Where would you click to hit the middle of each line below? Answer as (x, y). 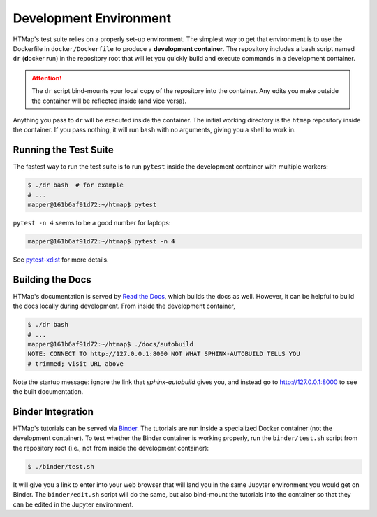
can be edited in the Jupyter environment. (73, 504)
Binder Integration (53, 412)
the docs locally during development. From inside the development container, (124, 306)
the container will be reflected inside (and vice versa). (109, 101)
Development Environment (92, 18)
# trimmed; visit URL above (75, 363)
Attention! (47, 78)
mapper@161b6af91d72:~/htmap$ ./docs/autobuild (110, 344)
